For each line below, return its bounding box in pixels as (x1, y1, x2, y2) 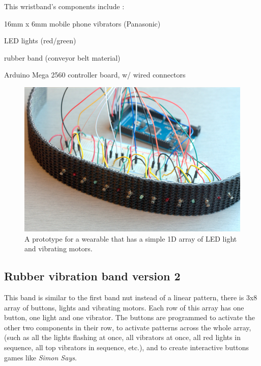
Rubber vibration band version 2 (4, 268, 181, 284)
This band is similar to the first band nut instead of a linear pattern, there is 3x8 (4, 292, 257, 302)
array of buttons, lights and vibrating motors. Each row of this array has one (4, 302, 244, 312)
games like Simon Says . (4, 352, 77, 362)
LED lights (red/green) (4, 35, 76, 46)
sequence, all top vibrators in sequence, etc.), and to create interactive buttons (4, 342, 249, 352)
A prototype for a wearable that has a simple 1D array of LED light (24, 233, 237, 244)
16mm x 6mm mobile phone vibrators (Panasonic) (4, 18, 161, 29)
